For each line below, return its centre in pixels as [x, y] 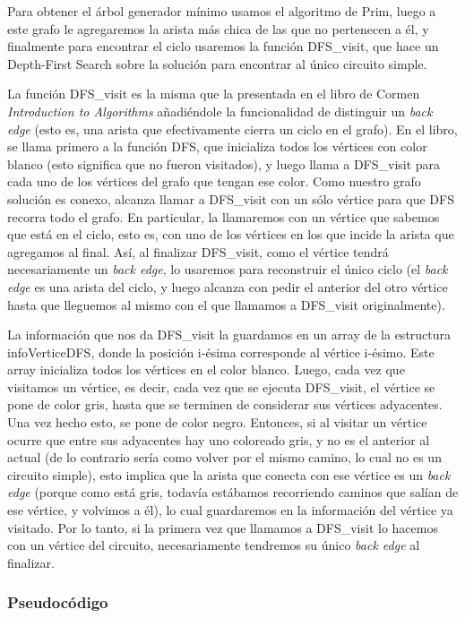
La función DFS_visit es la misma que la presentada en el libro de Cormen [214, 94]
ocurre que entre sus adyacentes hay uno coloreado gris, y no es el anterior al [219, 439]
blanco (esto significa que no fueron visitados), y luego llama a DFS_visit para [224, 163]
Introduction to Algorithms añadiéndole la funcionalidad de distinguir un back [220, 111]
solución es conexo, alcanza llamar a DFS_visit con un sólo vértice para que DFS [231, 198]
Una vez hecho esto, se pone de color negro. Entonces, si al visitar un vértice [217, 422]
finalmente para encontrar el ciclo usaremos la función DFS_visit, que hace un [223, 46]
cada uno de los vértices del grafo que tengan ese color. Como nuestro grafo [214, 181]
